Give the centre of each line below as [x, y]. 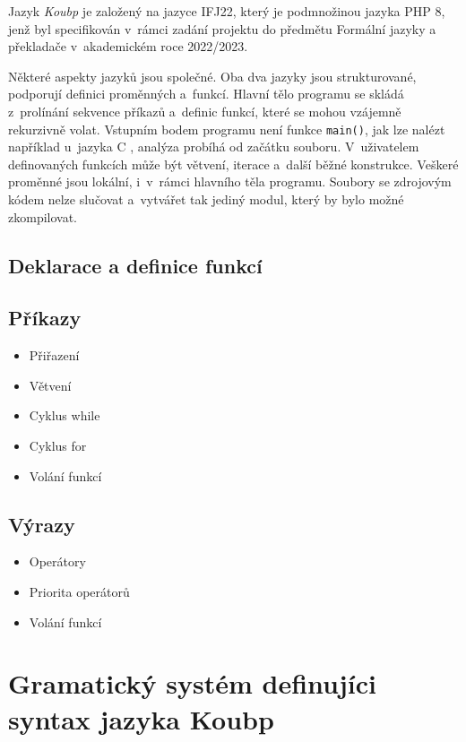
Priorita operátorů [79, 591]
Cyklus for [58, 445]
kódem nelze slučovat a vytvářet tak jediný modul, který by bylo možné [206, 199]
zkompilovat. [43, 216]
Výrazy [42, 524]
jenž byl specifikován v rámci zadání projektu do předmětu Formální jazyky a [222, 28]
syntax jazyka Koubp [141, 718]
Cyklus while [65, 415]
